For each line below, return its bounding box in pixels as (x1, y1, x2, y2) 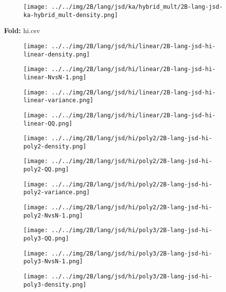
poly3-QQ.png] (23, 235, 69, 242)
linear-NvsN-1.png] (23, 73, 86, 81)
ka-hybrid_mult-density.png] (23, 11, 118, 18)
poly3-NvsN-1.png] (23, 258, 83, 265)
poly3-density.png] (23, 281, 86, 288)
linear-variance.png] (23, 97, 94, 104)
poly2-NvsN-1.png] (23, 212, 83, 219)
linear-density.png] (23, 51, 90, 58)
